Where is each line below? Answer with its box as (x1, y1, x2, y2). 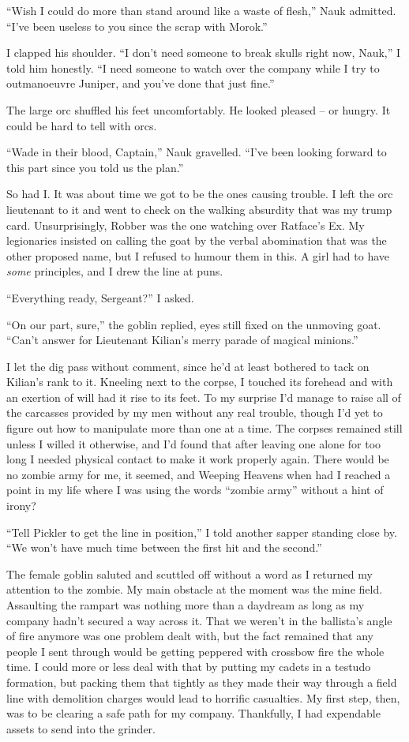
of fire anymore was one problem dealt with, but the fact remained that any (6, 628, 373, 644)
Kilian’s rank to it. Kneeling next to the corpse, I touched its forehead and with (6, 373, 393, 390)
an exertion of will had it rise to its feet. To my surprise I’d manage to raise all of (6, 388, 401, 405)
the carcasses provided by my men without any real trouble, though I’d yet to (6, 404, 383, 421)
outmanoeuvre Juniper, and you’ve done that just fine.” (6, 75, 275, 92)
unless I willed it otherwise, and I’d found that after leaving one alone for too (6, 435, 381, 452)
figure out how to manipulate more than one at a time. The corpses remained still (6, 420, 403, 437)
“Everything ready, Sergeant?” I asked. (6, 289, 194, 305)
